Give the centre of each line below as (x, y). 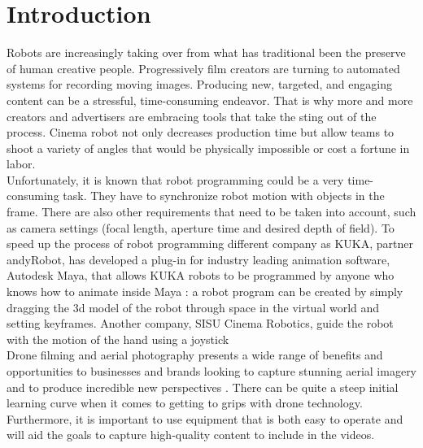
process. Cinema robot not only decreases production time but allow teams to (201, 132)
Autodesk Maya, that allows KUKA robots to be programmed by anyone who (201, 275)
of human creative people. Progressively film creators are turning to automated (203, 68)
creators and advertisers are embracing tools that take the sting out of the (192, 116)
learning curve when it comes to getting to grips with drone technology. (185, 403)
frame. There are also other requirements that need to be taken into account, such (211, 212)
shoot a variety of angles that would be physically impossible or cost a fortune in (208, 148)
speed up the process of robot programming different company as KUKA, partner (210, 244)
